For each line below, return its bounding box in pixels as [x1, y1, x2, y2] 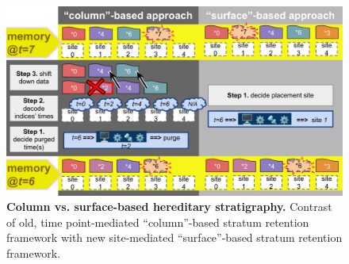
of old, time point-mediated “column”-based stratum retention [6, 213, 309, 230]
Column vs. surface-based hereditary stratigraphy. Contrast [6, 198, 332, 215]
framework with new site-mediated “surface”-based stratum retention [6, 229, 343, 246]
